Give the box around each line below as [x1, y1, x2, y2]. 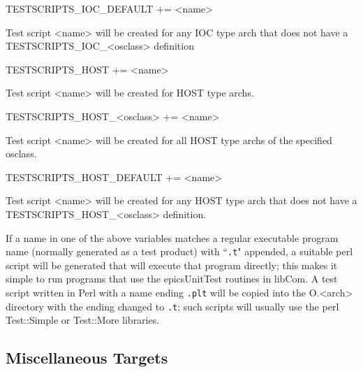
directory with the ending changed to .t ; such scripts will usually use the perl [6, 299, 339, 313]
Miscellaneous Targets [6, 347, 168, 369]
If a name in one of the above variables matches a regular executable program [6, 230, 339, 245]
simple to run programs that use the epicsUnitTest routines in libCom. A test [6, 271, 338, 286]
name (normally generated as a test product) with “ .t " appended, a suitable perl [6, 244, 353, 259]
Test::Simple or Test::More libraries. [6, 313, 160, 327]
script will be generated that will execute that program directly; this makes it [6, 257, 338, 272]
